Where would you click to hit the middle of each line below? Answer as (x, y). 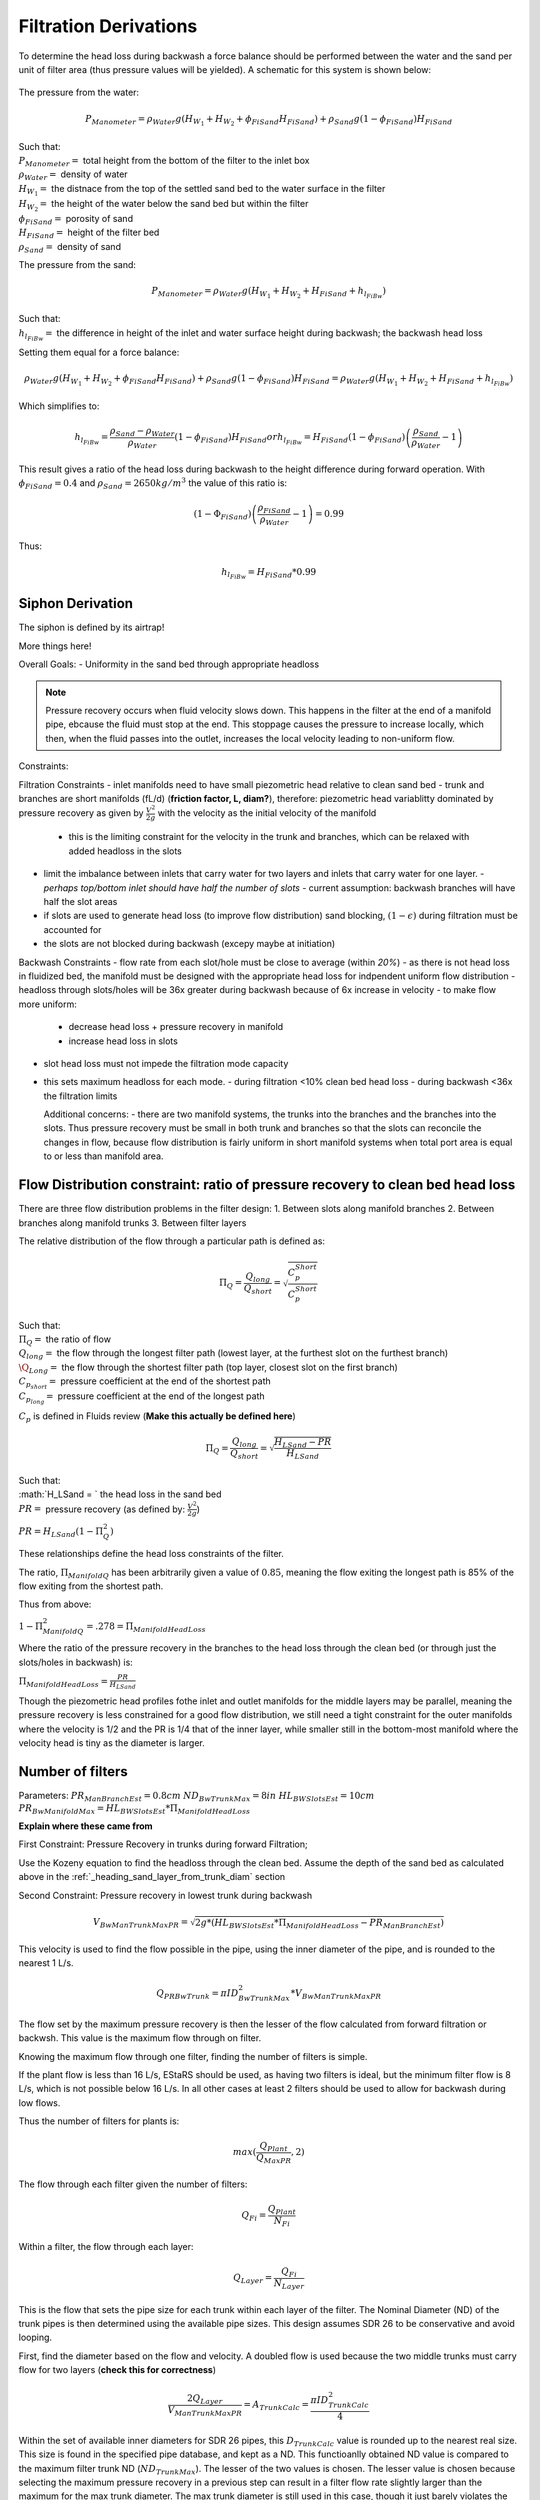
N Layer (289, 2284)
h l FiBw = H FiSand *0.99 (269, 573)
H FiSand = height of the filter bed (89, 233)
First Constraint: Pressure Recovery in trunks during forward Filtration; (163, 1844)
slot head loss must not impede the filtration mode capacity (166, 1063)
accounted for (72, 929)
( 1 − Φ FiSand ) (222, 515)
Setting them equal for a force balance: (99, 352)
